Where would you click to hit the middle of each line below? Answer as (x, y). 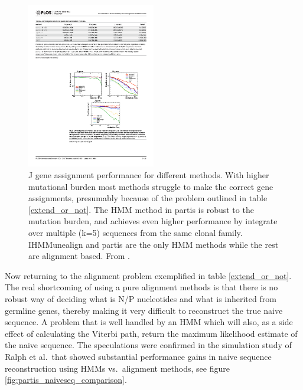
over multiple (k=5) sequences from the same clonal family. (136, 232)
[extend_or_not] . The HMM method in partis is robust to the (141, 209)
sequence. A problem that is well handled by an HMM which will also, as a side (149, 322)
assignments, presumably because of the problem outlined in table (148, 198)
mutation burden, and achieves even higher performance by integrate (153, 221)
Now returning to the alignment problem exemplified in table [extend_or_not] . (148, 275)
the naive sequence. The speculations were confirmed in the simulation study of (148, 345)
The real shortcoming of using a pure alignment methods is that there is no (141, 287)
